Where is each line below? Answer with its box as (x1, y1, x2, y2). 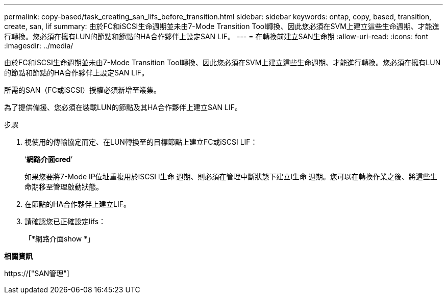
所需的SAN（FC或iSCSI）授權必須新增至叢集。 (4, 86, 161, 94)
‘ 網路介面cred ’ (24, 155, 73, 164)
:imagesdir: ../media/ (4, 41, 73, 50)
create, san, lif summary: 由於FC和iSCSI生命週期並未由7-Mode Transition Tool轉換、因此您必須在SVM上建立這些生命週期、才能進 (4, 22, 439, 31)
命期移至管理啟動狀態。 (24, 182, 103, 191)
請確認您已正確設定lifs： (24, 217, 106, 226)
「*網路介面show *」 (24, 234, 95, 243)
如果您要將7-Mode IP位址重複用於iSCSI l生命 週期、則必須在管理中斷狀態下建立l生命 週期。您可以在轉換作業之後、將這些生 (24, 172, 437, 181)
